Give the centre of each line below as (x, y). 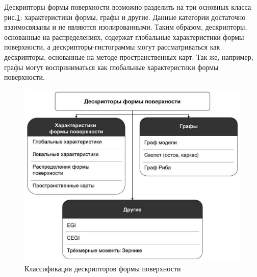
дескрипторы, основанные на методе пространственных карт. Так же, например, (129, 56)
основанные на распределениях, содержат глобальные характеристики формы (124, 37)
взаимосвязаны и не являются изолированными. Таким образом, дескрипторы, (126, 27)
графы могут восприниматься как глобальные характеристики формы (111, 67)
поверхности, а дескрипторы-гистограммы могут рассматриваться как (112, 47)
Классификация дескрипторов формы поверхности (103, 269)
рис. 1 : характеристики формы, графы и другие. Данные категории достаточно (125, 17)
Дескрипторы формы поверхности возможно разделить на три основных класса (128, 7)
